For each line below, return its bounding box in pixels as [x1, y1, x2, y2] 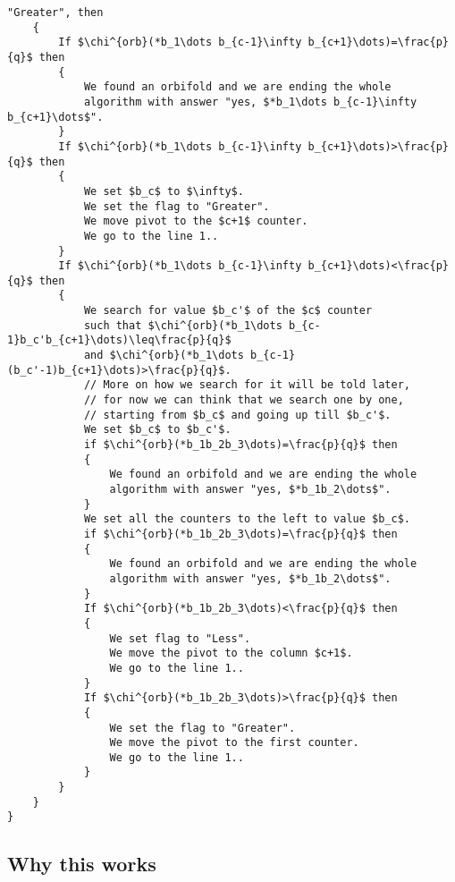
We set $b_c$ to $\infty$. [83, 184, 244, 198]
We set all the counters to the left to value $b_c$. [83, 513, 411, 526]
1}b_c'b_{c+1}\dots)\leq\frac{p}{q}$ [7, 334, 232, 347]
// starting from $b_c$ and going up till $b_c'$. [83, 408, 392, 421]
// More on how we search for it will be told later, [83, 378, 411, 392]
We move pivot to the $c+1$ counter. [83, 215, 308, 228]
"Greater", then [7, 6, 104, 19]
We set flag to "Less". [109, 632, 251, 645]
